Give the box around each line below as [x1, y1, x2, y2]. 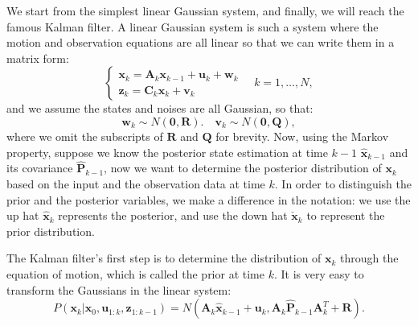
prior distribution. [6, 222, 95, 239]
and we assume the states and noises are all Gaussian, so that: [6, 100, 313, 117]
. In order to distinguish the [274, 175, 412, 192]
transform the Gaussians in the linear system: [6, 281, 232, 298]
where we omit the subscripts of [6, 127, 163, 144]
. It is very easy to [273, 265, 364, 282]
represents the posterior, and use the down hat [58, 207, 288, 224]
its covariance [6, 159, 73, 176]
